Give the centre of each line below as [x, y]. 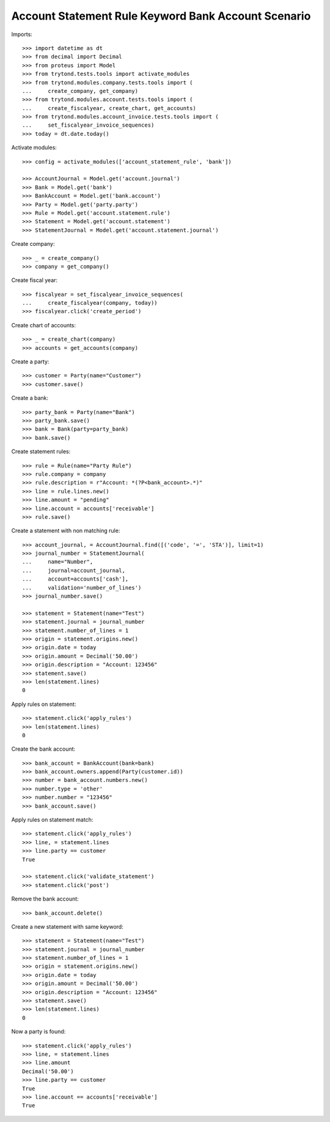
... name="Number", [58, 562]
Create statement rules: [41, 451]
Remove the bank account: [45, 899]
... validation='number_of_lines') [82, 588]
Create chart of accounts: [44, 325]
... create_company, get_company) [80, 91]
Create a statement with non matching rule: [66, 531]
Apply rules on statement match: [52, 820]
